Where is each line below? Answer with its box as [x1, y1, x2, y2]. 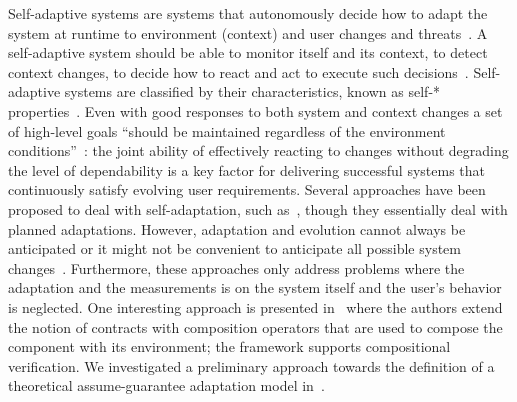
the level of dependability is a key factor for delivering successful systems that [8, 159, 486, 180]
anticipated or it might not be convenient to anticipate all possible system [8, 238, 461, 259]
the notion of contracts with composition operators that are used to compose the [8, 316, 503, 337]
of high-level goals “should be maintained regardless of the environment [8, 120, 446, 141]
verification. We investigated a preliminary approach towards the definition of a [8, 355, 495, 376]
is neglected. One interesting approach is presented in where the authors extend [8, 296, 503, 317]
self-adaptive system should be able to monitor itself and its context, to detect [8, 42, 488, 63]
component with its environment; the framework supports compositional [8, 336, 451, 357]
